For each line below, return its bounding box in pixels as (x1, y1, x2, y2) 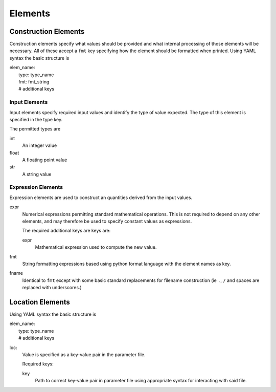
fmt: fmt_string (18, 79, 50, 85)
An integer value (22, 142, 57, 148)
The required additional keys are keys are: (22, 228, 111, 234)
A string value (22, 171, 52, 177)
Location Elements (9, 297, 70, 307)
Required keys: (22, 361, 54, 367)
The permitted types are (9, 126, 61, 132)
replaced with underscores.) (22, 285, 82, 291)
